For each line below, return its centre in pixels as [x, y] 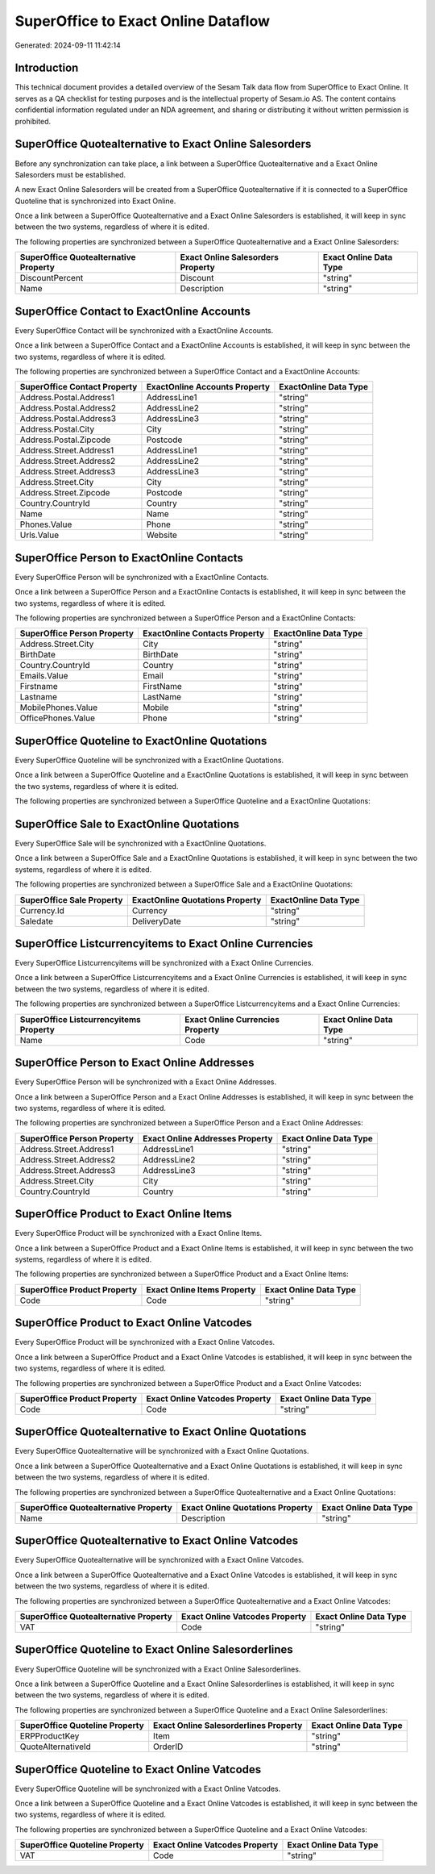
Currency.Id [42, 910]
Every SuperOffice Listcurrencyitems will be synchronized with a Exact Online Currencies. [164, 963]
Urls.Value [39, 535]
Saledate [37, 921]
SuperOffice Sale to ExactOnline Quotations [127, 824]
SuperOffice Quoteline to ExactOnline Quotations [141, 741]
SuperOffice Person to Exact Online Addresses [135, 1063]
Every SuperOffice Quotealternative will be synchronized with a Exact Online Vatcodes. [159, 1560]
